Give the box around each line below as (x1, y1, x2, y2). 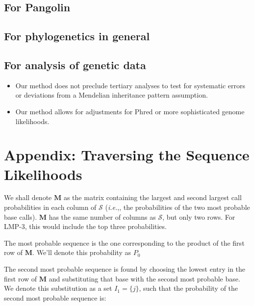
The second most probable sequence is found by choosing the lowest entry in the (4, 264, 246, 274)
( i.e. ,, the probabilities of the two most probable (105, 202, 250, 212)
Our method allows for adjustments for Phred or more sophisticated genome (15, 106, 245, 116)
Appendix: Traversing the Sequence (4, 145, 250, 165)
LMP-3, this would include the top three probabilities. (4, 221, 167, 231)
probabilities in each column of (4, 202, 97, 212)
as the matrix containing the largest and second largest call (63, 192, 242, 203)
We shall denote (4, 192, 52, 203)
